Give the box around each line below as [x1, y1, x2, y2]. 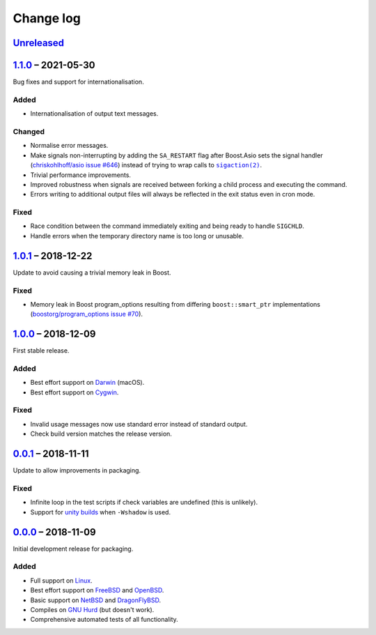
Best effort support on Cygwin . [30, 388, 119, 397]
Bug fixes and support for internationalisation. [13, 77, 144, 86]
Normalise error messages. [30, 141, 109, 150]
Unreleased [13, 37, 65, 49]
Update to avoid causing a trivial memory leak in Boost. [13, 268, 171, 277]
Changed [13, 126, 45, 136]
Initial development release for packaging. [13, 544, 134, 553]
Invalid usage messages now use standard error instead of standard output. [30, 420, 248, 428]
